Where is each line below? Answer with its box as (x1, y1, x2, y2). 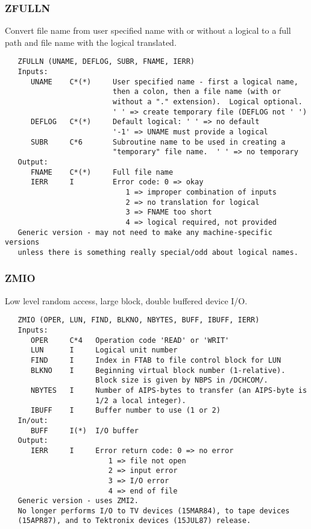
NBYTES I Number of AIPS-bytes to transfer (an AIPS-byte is (30, 386, 307, 395)
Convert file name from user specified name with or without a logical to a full (5, 24, 291, 37)
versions (5, 238, 40, 247)
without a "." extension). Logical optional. (112, 98, 303, 107)
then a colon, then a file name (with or (112, 87, 281, 96)
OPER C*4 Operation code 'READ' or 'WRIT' (30, 336, 230, 345)
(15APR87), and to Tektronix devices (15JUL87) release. (17, 516, 251, 525)
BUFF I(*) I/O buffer (30, 426, 139, 435)
